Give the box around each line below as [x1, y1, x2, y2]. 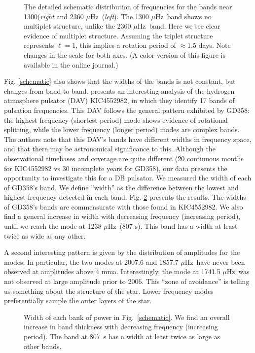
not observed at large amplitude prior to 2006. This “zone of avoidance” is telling [4, 276, 250, 286]
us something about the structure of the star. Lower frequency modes [4, 285, 214, 296]
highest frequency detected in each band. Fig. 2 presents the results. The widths [4, 192, 246, 202]
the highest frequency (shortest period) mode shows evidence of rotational [4, 114, 228, 125]
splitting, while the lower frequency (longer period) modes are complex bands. [4, 124, 240, 135]
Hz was [226, 266, 250, 277]
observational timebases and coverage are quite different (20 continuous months [4, 153, 244, 163]
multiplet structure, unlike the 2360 [24, 21, 131, 31]
